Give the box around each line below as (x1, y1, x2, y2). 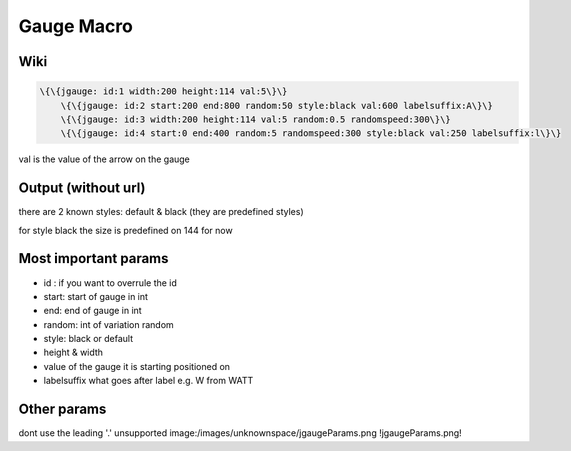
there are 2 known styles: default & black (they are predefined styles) (18, 206, 304, 218)
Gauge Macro (18, 15, 134, 37)
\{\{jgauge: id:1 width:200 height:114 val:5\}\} (39, 86, 288, 97)
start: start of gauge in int (43, 290, 149, 302)
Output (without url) (18, 180, 146, 197)
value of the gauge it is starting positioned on (43, 360, 230, 372)
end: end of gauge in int (43, 305, 142, 317)
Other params (18, 401, 107, 418)
